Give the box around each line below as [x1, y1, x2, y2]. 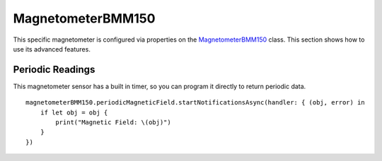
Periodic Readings [13, 64, 95, 76]
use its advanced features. [13, 44, 91, 53]
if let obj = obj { [40, 108, 108, 117]
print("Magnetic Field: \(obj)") [55, 119, 171, 126]
